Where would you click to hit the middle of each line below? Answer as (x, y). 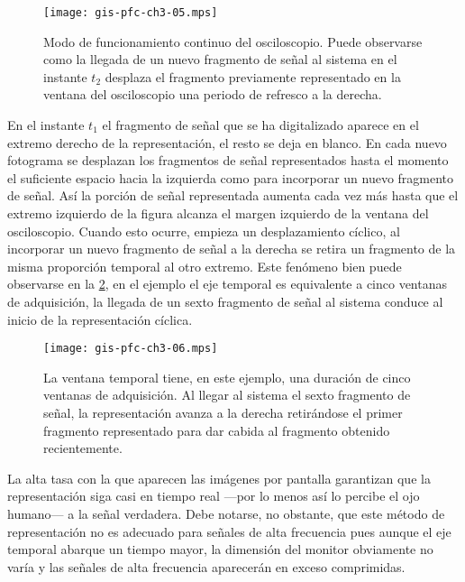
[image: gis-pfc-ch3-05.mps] (131, 13)
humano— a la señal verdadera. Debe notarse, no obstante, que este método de (226, 513)
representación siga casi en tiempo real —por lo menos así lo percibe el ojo (214, 496)
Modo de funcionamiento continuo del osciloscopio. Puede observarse (233, 41)
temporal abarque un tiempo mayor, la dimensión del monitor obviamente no (220, 549)
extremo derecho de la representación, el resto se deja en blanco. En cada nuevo (227, 142)
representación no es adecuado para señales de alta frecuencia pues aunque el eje (229, 531)
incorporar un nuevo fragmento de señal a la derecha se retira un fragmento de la (232, 249)
